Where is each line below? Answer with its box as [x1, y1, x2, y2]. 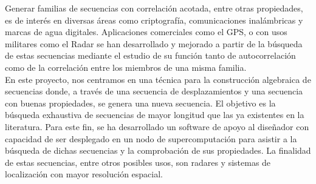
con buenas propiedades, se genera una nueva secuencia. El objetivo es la [5, 96, 276, 109]
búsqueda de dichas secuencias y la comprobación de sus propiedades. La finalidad [5, 144, 311, 157]
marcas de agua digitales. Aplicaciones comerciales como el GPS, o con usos [5, 25, 287, 38]
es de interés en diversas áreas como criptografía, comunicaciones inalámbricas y [5, 13, 303, 26]
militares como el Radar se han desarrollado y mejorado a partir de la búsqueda [5, 37, 303, 50]
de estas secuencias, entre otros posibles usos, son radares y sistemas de [5, 156, 271, 168]
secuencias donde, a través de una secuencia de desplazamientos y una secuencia [5, 85, 303, 97]
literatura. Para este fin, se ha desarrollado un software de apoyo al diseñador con [5, 120, 309, 133]
